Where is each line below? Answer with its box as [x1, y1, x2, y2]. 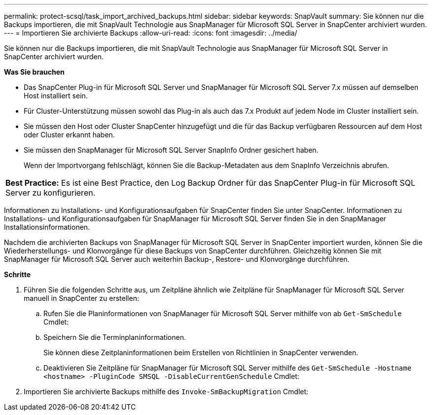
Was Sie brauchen [4, 68, 65, 76]
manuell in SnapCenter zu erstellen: [24, 294, 139, 302]
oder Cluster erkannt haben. [24, 130, 115, 139]
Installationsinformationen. [4, 223, 90, 231]
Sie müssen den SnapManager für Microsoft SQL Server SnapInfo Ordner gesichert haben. [24, 146, 319, 154]
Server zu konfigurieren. [5, 188, 96, 198]
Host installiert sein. [24, 91, 88, 100]
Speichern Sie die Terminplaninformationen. [43, 333, 186, 341]
